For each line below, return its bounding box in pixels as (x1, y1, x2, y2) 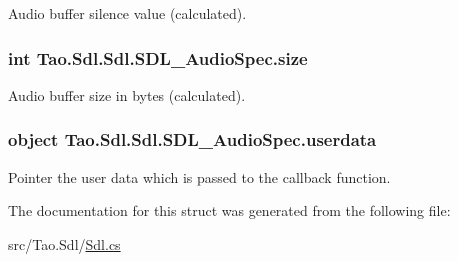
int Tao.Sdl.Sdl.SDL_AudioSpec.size (8, 45, 308, 70)
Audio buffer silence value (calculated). (8, 3, 247, 23)
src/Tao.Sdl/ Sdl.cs (8, 233, 121, 254)
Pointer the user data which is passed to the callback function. (8, 166, 391, 187)
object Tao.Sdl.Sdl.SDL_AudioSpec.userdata (8, 127, 377, 152)
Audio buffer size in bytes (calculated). (8, 84, 246, 105)
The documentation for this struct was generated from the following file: (8, 200, 451, 221)
